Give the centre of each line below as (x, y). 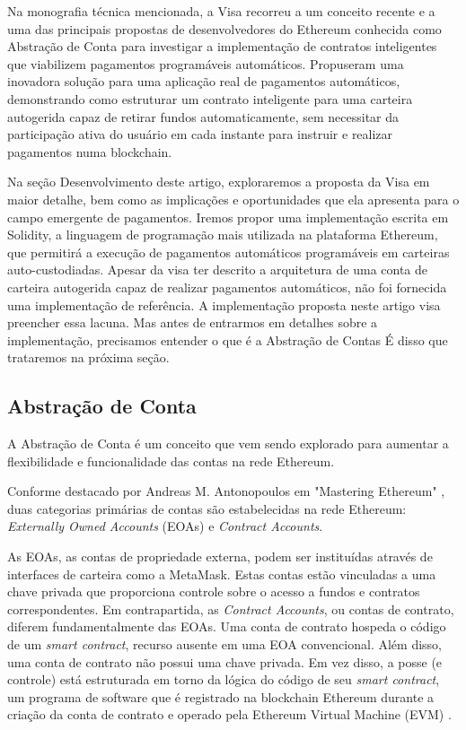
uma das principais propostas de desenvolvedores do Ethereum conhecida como (224, 28)
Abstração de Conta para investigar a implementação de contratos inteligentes (222, 46)
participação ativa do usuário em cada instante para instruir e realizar (200, 134)
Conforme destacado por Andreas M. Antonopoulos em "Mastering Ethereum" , (226, 491)
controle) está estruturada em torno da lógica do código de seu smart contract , (224, 679)
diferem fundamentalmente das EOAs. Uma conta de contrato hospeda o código (227, 626)
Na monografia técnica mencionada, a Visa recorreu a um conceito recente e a (221, 11)
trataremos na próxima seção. (88, 357)
